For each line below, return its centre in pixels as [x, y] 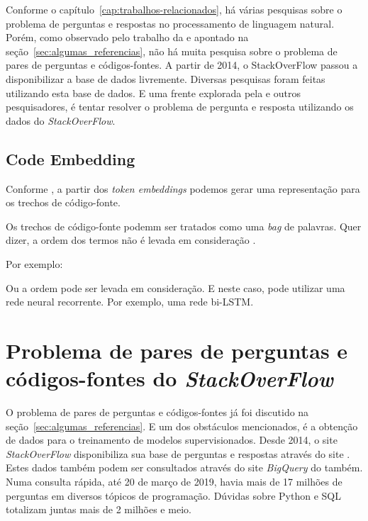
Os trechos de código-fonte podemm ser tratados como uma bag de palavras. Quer [184, 226]
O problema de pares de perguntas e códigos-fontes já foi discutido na [157, 412]
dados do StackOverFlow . [61, 120]
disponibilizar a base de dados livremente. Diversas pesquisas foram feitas [166, 78]
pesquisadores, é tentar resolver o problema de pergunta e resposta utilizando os [180, 107]
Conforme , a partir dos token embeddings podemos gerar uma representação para [183, 188]
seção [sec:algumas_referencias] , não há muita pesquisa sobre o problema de [172, 51]
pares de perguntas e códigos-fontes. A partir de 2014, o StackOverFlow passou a [182, 65]
